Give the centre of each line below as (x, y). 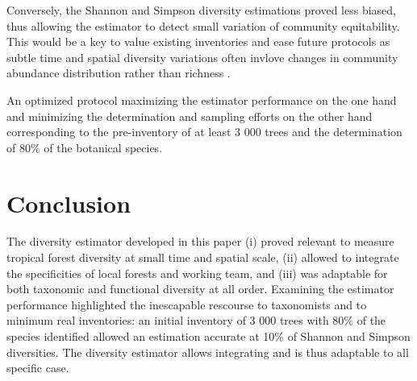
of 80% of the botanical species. (85, 147)
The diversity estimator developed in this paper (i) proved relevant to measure (200, 241)
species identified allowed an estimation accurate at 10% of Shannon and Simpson (208, 336)
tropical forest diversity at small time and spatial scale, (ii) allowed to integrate (203, 257)
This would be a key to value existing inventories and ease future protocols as (198, 41)
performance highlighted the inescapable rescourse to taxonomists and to (187, 304)
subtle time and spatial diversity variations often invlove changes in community (202, 57)
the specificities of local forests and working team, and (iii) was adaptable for (197, 273)
